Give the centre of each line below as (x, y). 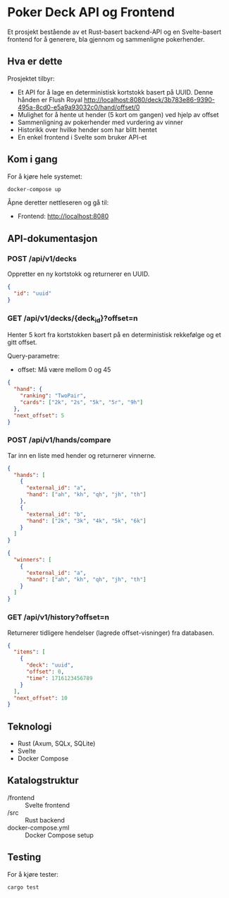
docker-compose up (34, 189)
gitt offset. (22, 342)
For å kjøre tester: (33, 874)
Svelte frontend (48, 805)
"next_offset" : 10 (41, 698)
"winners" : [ (33, 560)
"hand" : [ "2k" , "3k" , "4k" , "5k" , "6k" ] (86, 521)
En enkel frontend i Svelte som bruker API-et (82, 137)
